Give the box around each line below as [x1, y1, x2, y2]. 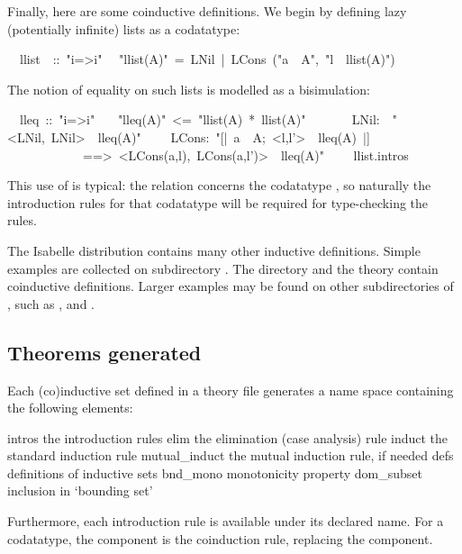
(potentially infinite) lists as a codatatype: [7, 19, 240, 38]
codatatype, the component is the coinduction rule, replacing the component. [7, 529, 433, 548]
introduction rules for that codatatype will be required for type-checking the [7, 193, 429, 212]
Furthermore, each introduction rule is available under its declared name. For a [7, 512, 444, 531]
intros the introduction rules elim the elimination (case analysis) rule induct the [7, 428, 448, 447]
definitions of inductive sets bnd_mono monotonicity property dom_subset [7, 463, 422, 482]
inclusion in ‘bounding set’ [7, 481, 153, 500]
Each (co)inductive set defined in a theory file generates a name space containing [7, 380, 454, 399]
